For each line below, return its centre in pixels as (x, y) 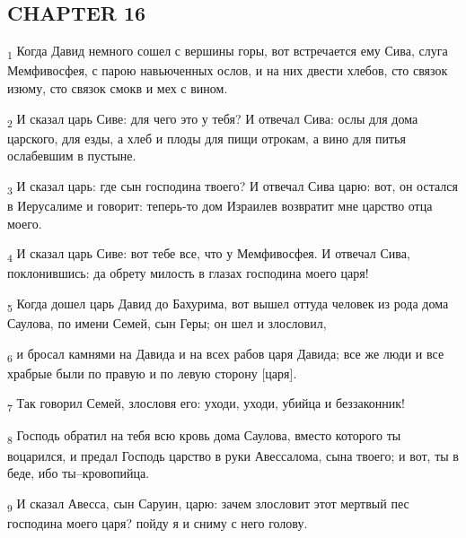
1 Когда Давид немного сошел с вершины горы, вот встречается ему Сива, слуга (228, 52)
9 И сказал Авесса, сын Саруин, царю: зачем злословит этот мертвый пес (208, 504)
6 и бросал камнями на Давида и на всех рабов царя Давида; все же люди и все (226, 354)
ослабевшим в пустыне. (72, 156)
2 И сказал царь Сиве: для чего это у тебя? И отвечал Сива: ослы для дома (213, 119)
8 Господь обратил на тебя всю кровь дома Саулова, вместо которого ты (204, 437)
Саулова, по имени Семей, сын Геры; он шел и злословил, (167, 322)
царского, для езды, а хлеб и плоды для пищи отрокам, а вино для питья (207, 138)
